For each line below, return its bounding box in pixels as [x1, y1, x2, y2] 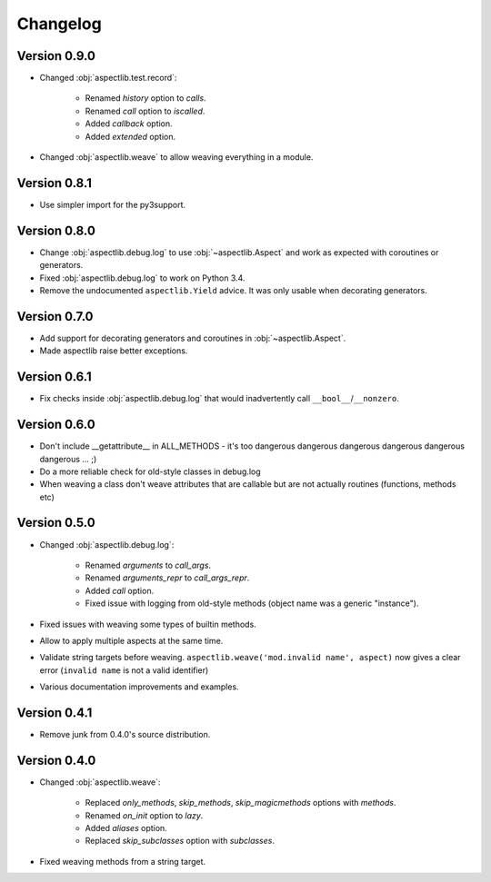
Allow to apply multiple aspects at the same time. [39, 635, 224, 646]
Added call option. [85, 585, 155, 596]
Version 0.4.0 [16, 752, 96, 768]
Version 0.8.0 [16, 223, 95, 238]
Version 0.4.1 [16, 705, 93, 720]
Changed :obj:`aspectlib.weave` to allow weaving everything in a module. [39, 152, 314, 163]
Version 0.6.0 [16, 417, 95, 432]
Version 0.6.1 [16, 369, 92, 385]
